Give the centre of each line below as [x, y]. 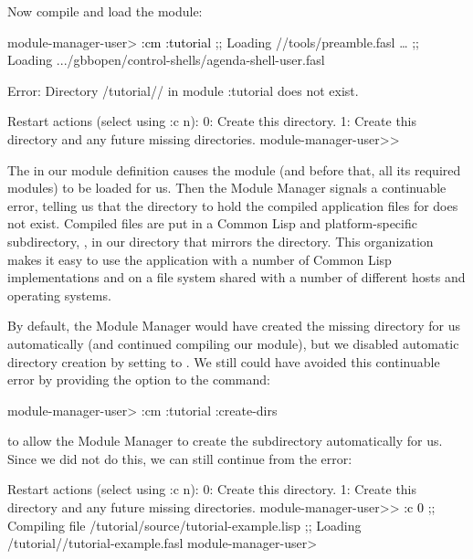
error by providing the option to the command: [139, 380]
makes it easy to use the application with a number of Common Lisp [200, 259]
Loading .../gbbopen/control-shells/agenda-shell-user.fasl [166, 60]
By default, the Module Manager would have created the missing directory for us [234, 326]
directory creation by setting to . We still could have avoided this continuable [224, 361]
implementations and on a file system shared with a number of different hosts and [236, 277]
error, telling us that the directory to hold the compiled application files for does [233, 205]
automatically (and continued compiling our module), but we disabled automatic [233, 343]
